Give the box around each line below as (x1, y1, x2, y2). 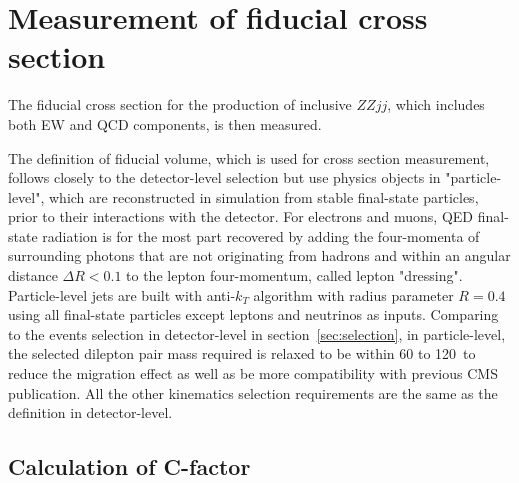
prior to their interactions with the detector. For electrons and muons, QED (8, 206, 474, 227)
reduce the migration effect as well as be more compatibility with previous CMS (8, 363, 498, 384)
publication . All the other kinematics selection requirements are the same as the (8, 382, 498, 403)
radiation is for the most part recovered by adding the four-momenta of (42, 225, 480, 246)
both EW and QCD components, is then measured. (8, 113, 322, 134)
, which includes (387, 94, 485, 115)
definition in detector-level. (8, 402, 173, 423)
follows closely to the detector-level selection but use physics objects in (8, 167, 441, 188)
